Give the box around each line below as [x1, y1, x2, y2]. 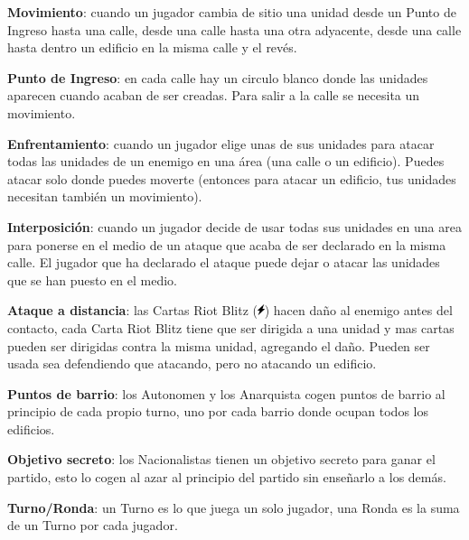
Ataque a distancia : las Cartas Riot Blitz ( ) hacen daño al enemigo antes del [7, 301, 453, 320]
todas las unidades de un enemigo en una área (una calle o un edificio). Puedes [7, 152, 445, 171]
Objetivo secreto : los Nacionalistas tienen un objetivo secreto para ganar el [7, 450, 436, 469]
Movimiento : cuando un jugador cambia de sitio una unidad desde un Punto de [7, 3, 456, 21]
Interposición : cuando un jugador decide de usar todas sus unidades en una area [7, 217, 462, 236]
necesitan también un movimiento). [7, 187, 202, 206]
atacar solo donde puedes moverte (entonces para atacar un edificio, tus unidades [7, 169, 456, 188]
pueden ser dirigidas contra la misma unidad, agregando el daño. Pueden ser [7, 336, 430, 355]
